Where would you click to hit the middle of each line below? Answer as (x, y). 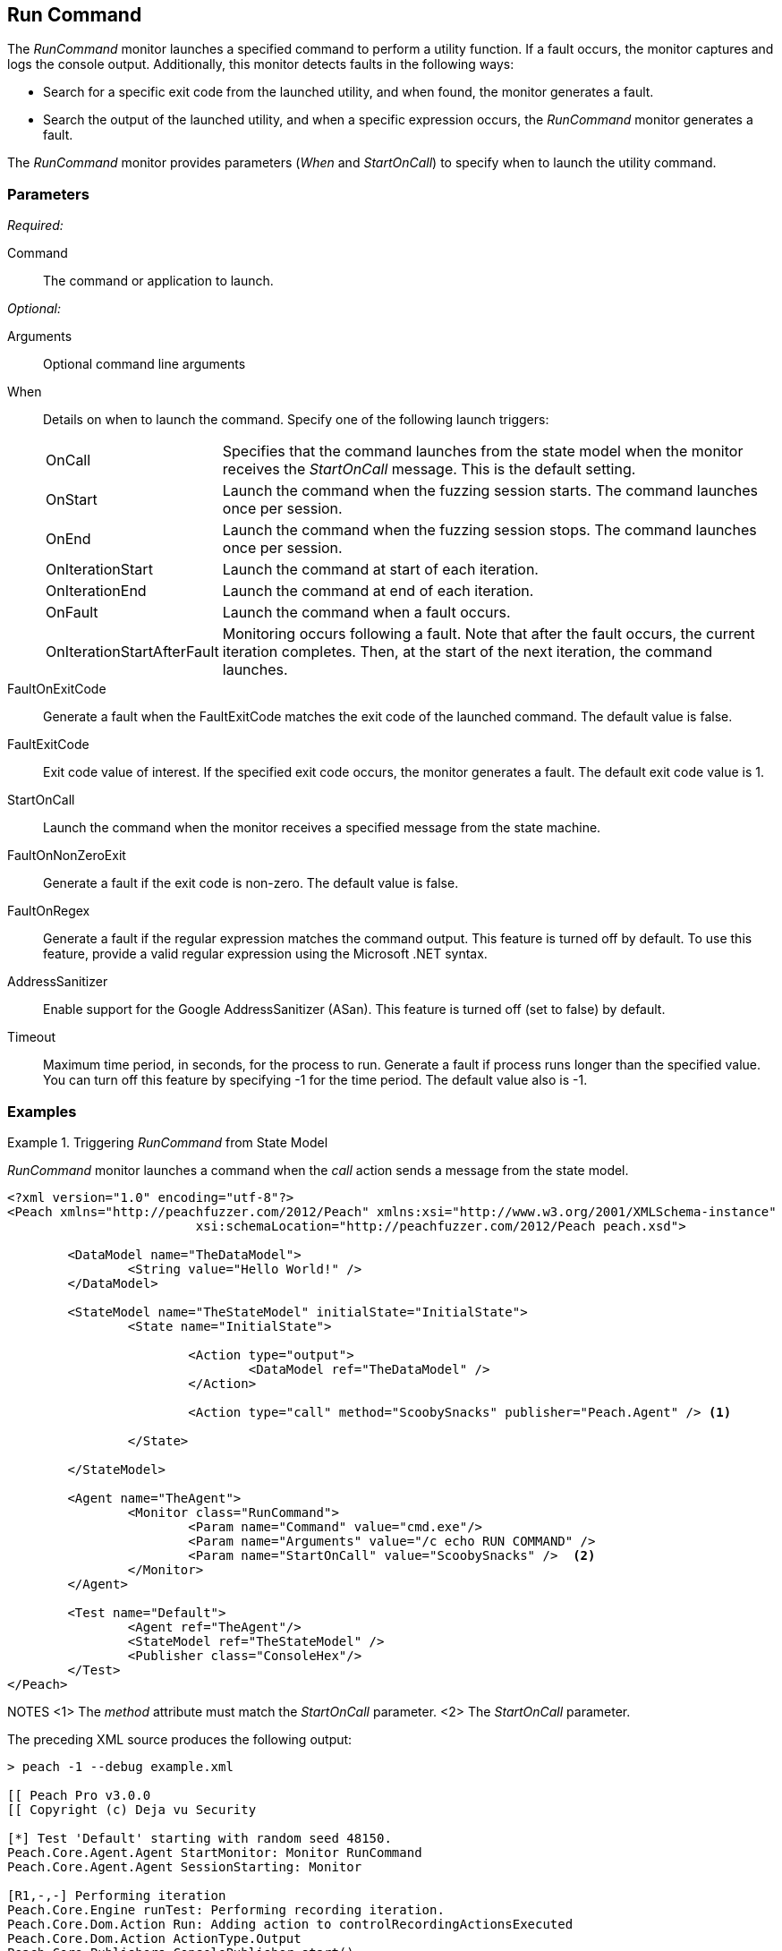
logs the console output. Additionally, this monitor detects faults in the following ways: (261, 64)
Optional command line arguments (144, 364)
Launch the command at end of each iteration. (378, 591)
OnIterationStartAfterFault (132, 652)
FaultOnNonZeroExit (67, 856)
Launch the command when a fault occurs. (366, 613)
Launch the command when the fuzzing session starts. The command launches (490, 491)
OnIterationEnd (96, 591)
